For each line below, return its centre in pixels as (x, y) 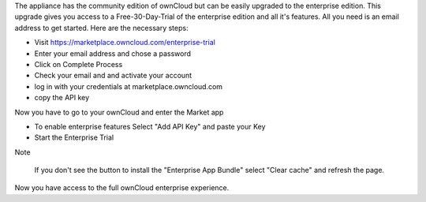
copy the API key (62, 98)
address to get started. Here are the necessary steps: (101, 28)
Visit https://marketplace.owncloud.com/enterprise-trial (125, 43)
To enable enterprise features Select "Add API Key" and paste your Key (150, 126)
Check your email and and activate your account (113, 76)
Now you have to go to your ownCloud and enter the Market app (119, 112)
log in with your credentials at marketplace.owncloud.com (129, 86)
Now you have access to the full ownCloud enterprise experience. (122, 188)
